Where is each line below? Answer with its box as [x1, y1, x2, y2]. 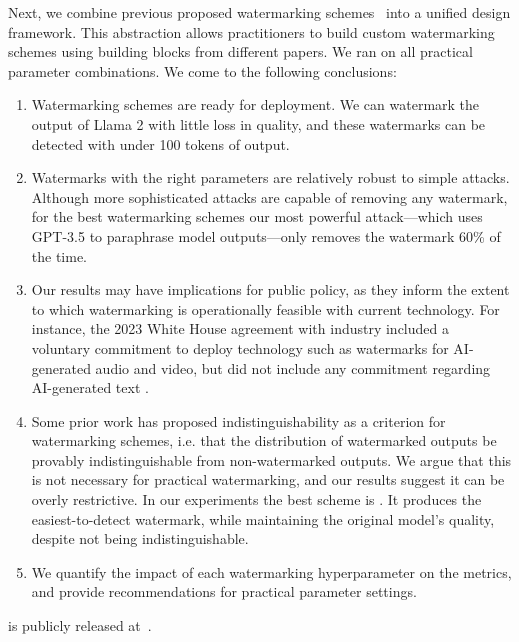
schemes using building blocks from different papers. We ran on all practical [8, 41, 473, 62]
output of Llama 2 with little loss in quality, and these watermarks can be [31, 113, 486, 134]
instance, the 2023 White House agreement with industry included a [31, 318, 449, 339]
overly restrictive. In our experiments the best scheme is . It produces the [31, 489, 482, 510]
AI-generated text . [31, 377, 149, 398]
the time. [31, 245, 88, 266]
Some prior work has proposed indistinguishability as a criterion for [31, 410, 446, 431]
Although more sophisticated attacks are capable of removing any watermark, [31, 186, 508, 207]
